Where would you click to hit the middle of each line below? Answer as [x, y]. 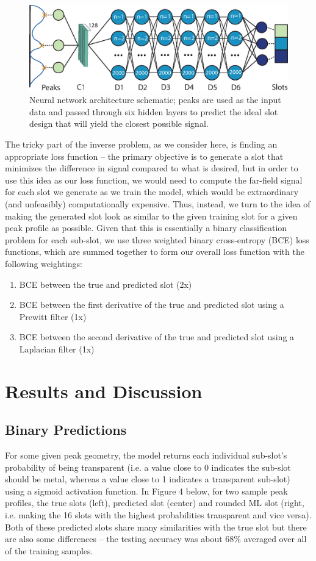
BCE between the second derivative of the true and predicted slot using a [157, 337]
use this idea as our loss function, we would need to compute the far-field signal [154, 180]
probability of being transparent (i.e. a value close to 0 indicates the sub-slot [148, 467]
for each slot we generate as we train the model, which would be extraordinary [152, 192]
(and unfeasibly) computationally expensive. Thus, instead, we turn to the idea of [158, 203]
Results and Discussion [104, 391]
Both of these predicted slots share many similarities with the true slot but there [156, 527]
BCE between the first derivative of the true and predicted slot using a [152, 305]
